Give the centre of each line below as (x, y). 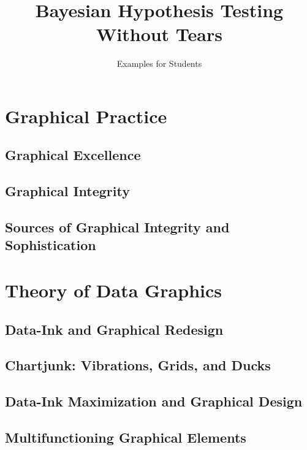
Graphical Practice (86, 116)
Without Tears (159, 34)
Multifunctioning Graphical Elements (126, 437)
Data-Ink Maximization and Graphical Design (154, 401)
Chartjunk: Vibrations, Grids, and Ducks (138, 365)
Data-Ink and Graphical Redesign (114, 329)
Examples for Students (159, 63)
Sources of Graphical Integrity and (117, 227)
